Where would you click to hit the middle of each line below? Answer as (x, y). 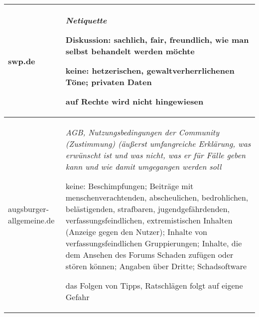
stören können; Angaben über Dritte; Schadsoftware (156, 266)
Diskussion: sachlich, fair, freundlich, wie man (157, 40)
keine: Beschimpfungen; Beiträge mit (129, 186)
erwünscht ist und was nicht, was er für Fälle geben (156, 155)
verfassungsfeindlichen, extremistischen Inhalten (149, 220)
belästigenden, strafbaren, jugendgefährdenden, (148, 209)
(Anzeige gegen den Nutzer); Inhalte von (136, 232)
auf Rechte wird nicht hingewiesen (134, 101)
